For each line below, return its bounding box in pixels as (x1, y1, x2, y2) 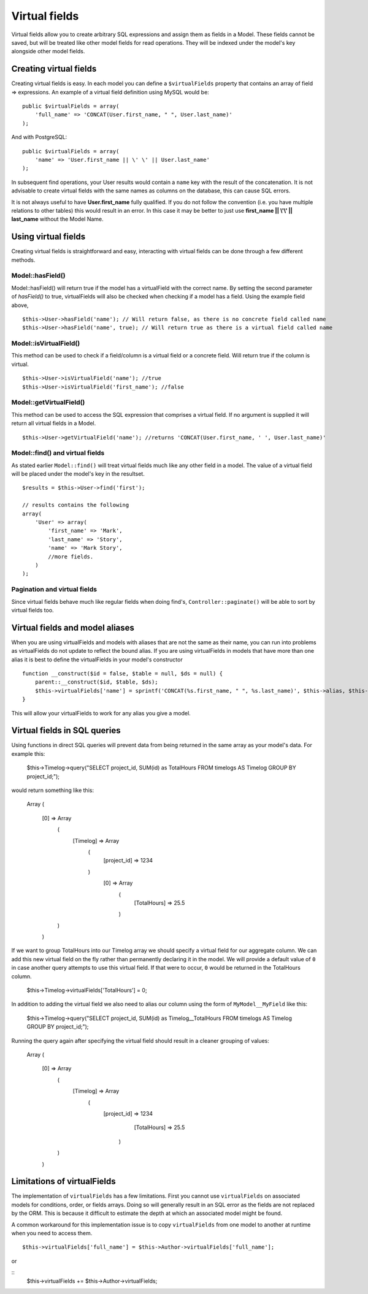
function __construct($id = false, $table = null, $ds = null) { (22, 670, 223, 677)
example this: (11, 750, 45, 757)
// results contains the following (22, 501, 129, 509)
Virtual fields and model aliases (11, 622, 135, 633)
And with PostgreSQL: (11, 134, 67, 141)
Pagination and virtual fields (11, 585, 98, 594)
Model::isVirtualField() (11, 339, 80, 348)
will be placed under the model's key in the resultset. (11, 470, 145, 478)
